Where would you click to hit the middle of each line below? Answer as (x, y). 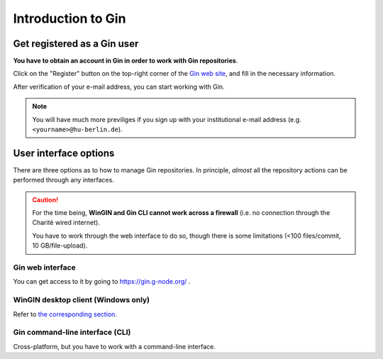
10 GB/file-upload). (60, 245)
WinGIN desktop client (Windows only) (82, 300)
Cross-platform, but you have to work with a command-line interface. (114, 346)
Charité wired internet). (66, 223)
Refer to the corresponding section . (65, 314)
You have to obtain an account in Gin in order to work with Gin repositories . (126, 61)
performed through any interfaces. (64, 180)
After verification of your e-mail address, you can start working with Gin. (119, 87)
